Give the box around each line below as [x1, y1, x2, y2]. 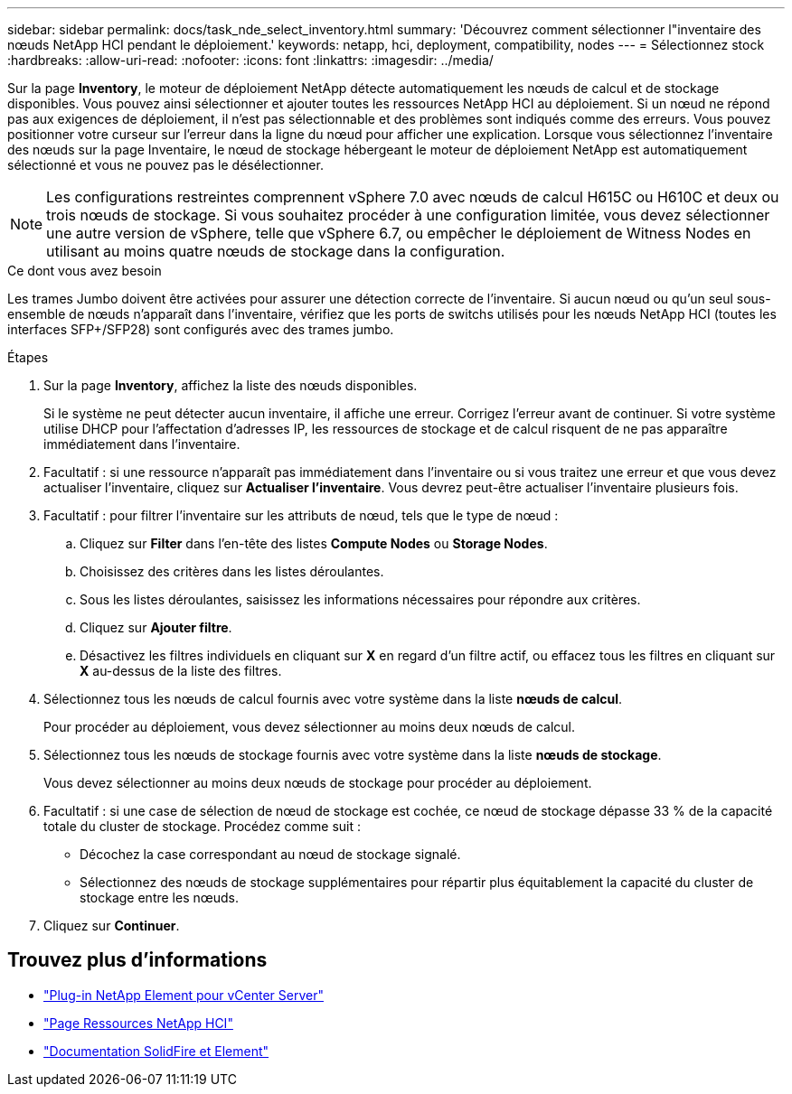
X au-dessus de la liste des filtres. [80, 663, 282, 678]
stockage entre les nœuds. [80, 890, 240, 905]
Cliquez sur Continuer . [43, 918, 180, 933]
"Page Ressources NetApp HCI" [43, 1015, 233, 1031]
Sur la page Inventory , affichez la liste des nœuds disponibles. [43, 378, 418, 393]
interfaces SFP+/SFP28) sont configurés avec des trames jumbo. [7, 322, 394, 337]
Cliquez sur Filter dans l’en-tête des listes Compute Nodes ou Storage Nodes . [80, 536, 548, 551]
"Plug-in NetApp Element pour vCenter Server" [43, 986, 324, 1003]
